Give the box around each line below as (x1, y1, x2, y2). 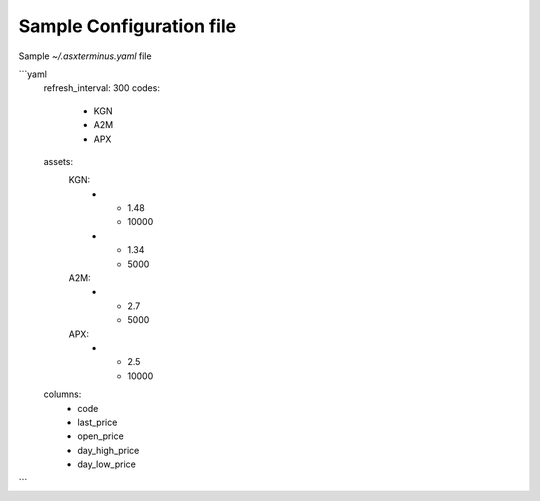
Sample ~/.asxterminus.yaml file (18, 50, 152, 62)
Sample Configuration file (18, 15, 237, 37)
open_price (77, 430, 124, 442)
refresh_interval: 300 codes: (43, 82, 160, 94)
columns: (43, 388, 82, 400)
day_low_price (77, 458, 137, 470)
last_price (77, 416, 118, 428)
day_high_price (77, 444, 140, 456)
